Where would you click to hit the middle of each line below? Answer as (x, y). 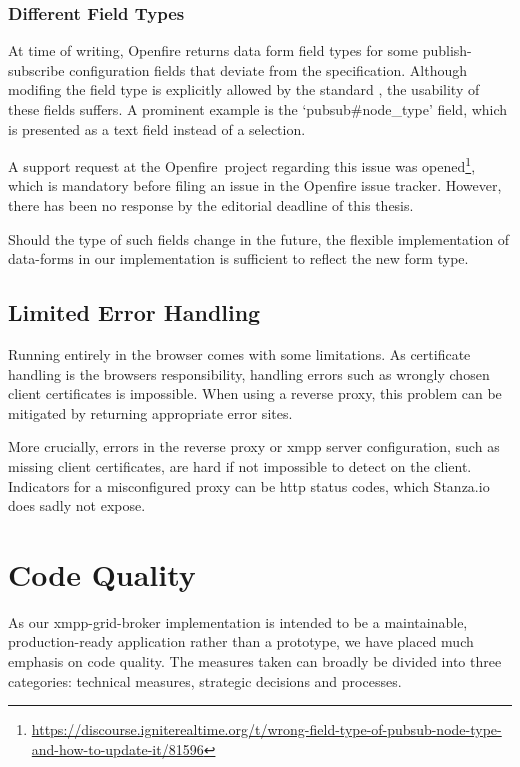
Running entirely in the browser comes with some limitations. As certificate (239, 354)
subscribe (36, 69)
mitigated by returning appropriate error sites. (150, 412)
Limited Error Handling (134, 312)
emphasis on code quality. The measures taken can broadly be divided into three (255, 661)
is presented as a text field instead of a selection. (157, 128)
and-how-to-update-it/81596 (117, 748)
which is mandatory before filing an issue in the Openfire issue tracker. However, (255, 185)
